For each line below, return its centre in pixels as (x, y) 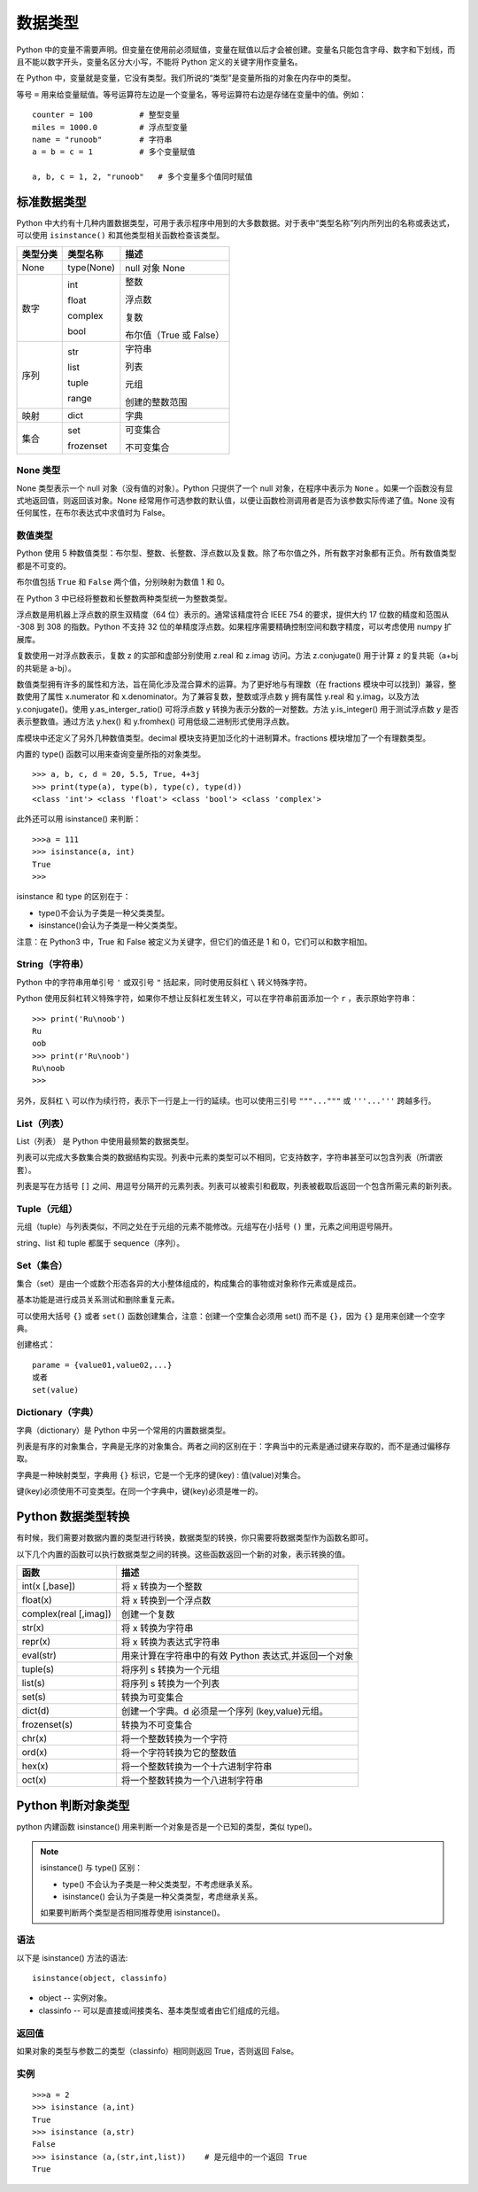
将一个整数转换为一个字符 (174, 1738)
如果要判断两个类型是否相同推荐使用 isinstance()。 (132, 1913)
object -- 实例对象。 (75, 1998)
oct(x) (35, 1779)
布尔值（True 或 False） (175, 335)
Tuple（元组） (47, 1209)
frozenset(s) (47, 1724)
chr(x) (35, 1738)
